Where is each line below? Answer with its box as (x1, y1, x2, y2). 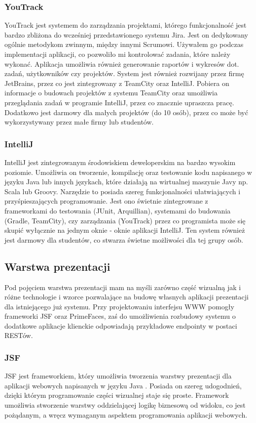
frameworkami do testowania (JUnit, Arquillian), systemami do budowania (4, 205, 231, 215)
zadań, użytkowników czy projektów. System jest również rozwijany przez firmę (4, 68, 244, 79)
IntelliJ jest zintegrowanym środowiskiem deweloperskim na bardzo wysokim (4, 157, 236, 167)
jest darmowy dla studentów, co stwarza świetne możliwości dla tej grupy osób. (4, 234, 243, 245)
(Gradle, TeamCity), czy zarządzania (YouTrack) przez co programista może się (4, 215, 246, 225)
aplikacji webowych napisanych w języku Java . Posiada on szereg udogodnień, (4, 380, 242, 390)
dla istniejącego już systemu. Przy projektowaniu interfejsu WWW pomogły (4, 301, 234, 311)
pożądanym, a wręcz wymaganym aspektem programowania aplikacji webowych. (4, 409, 248, 420)
